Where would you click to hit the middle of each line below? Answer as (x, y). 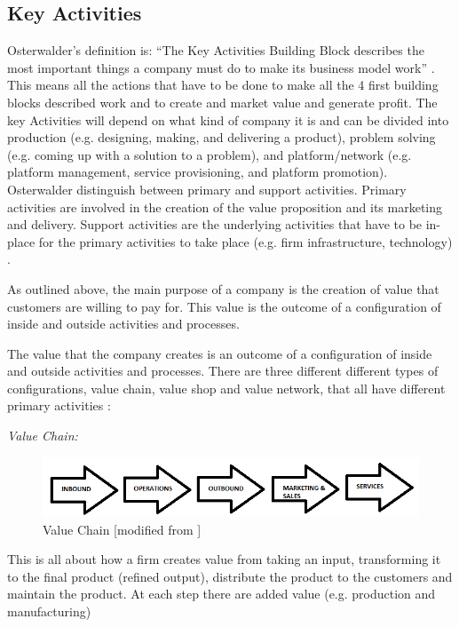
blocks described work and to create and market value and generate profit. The (222, 102)
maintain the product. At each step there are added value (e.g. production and (222, 594)
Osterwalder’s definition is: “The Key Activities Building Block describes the (216, 50)
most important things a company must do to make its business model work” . (221, 67)
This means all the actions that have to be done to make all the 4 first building (223, 85)
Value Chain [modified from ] (122, 529)
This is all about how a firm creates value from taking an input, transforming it (224, 559)
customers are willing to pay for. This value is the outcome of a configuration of (224, 306)
